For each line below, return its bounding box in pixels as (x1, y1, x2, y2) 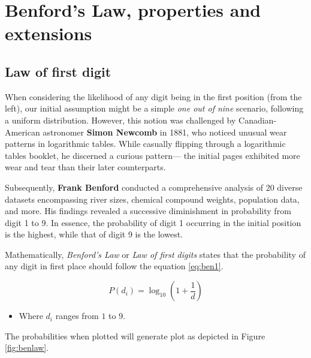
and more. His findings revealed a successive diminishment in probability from (5, 204, 291, 217)
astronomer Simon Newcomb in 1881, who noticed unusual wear (43, 125, 287, 138)
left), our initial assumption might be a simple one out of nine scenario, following (5, 102, 304, 115)
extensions (5, 21, 92, 46)
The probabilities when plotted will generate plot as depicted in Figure (5, 329, 265, 342)
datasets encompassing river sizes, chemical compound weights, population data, (5, 192, 300, 205)
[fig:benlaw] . (5, 341, 49, 354)
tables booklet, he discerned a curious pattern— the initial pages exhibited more (5, 149, 300, 161)
